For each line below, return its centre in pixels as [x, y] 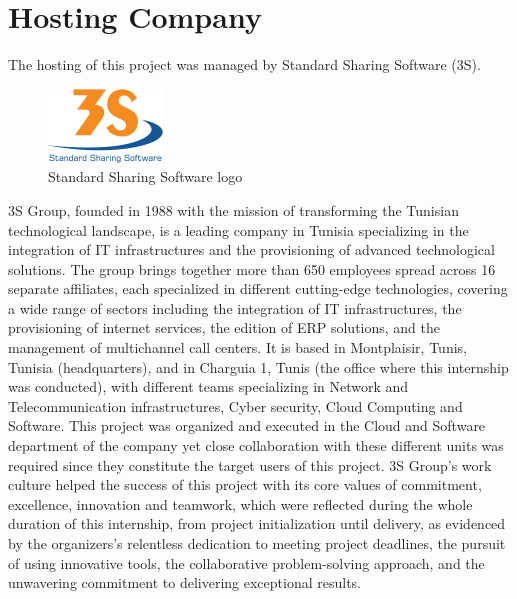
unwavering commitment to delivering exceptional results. [184, 582]
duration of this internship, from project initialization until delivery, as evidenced [257, 523]
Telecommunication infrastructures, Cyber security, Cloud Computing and [235, 405]
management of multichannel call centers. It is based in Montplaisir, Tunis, [237, 347]
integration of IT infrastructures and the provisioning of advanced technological [251, 249]
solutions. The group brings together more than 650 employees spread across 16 [252, 268]
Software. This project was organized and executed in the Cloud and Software [247, 425]
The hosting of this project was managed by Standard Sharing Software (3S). [244, 64]
